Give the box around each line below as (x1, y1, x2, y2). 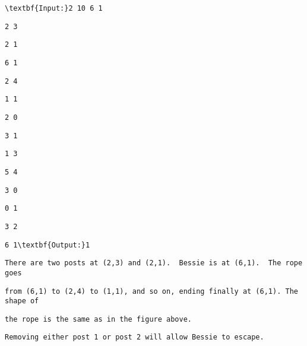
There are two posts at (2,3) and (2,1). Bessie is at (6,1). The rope (5, 259, 303, 268)
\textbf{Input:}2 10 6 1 (5, 4, 103, 12)
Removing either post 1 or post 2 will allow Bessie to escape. (5, 333, 264, 342)
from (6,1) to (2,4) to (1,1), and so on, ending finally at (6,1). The (5, 287, 298, 296)
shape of (5, 297, 39, 306)
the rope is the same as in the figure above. (5, 315, 192, 323)
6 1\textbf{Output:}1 (5, 240, 90, 249)
